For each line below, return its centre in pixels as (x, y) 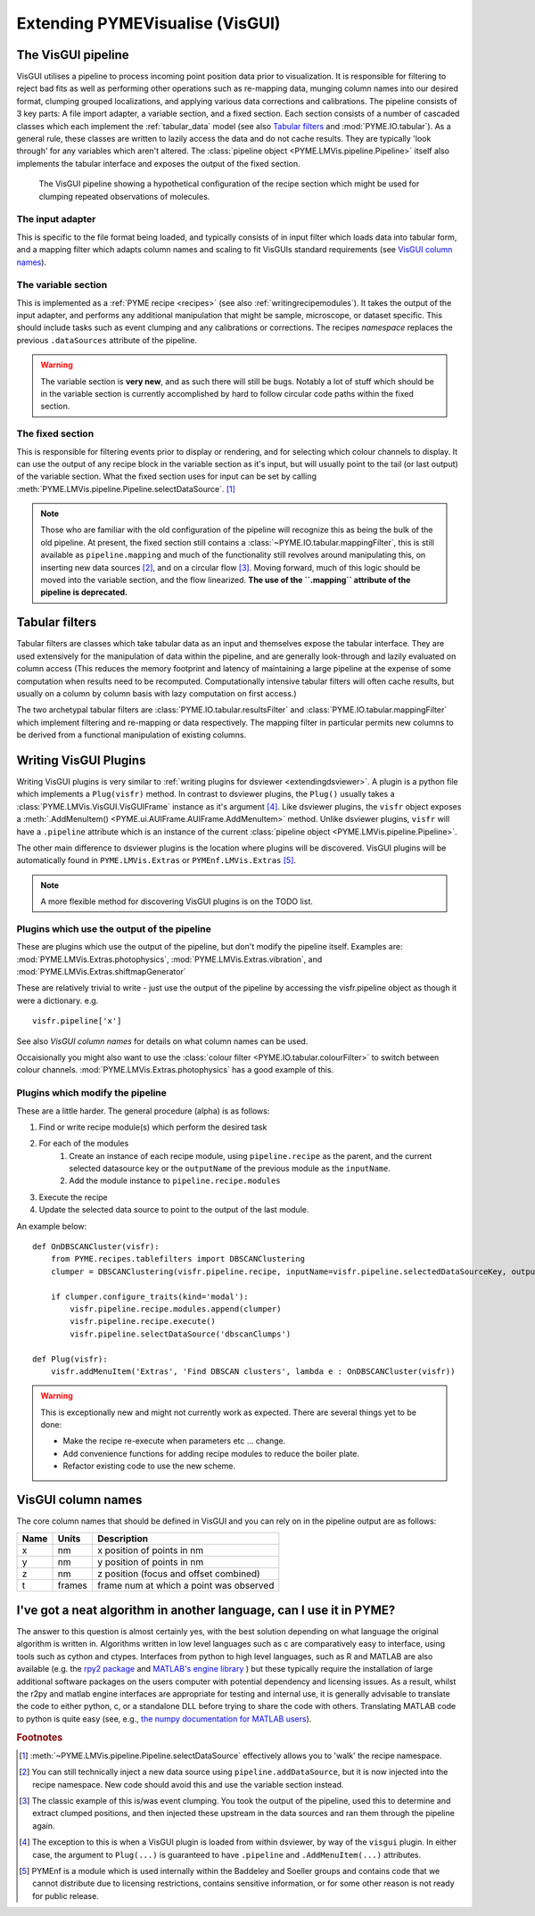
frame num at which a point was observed (186, 1585)
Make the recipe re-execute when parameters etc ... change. (174, 1441)
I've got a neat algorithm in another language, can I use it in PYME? (206, 1610)
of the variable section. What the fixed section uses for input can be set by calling (166, 476)
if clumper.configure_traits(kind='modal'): (149, 1296)
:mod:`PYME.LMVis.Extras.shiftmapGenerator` (101, 972)
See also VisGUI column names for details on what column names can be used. (162, 1041)
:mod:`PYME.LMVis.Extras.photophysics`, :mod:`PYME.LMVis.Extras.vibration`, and (169, 959)
